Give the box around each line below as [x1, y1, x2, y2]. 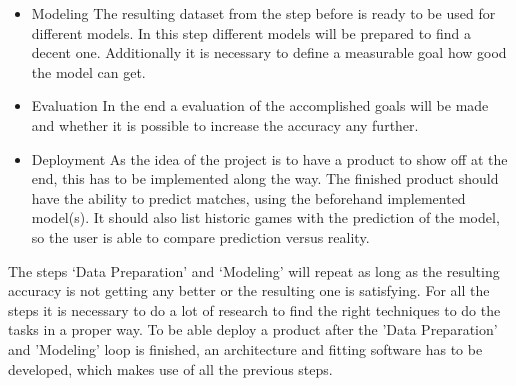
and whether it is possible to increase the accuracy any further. [31, 114, 419, 135]
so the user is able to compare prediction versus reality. [31, 226, 370, 247]
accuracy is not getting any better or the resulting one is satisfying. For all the [8, 280, 490, 301]
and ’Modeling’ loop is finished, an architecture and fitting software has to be [8, 338, 483, 359]
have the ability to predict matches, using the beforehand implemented [31, 187, 466, 208]
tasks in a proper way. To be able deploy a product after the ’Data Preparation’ [8, 319, 498, 340]
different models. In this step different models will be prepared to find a [31, 22, 471, 43]
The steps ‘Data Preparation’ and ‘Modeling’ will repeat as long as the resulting [8, 260, 500, 281]
